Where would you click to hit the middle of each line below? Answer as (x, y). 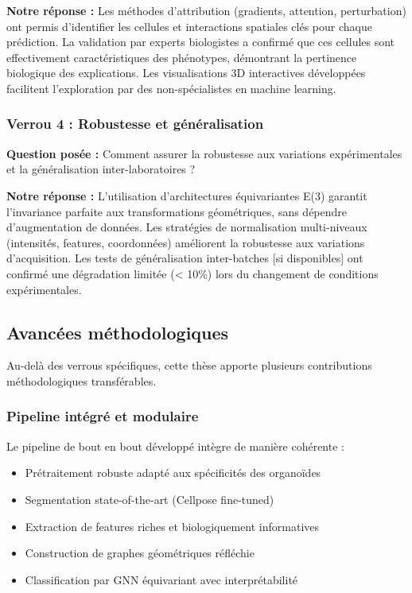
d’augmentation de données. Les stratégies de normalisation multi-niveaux (187, 227)
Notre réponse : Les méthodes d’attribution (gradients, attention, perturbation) (206, 10)
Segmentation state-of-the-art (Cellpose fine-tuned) (150, 499)
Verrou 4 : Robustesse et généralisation (135, 124)
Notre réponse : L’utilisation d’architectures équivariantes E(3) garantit (187, 195)
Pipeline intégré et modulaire (103, 416)
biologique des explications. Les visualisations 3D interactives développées (186, 73)
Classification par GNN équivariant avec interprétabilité (161, 579)
